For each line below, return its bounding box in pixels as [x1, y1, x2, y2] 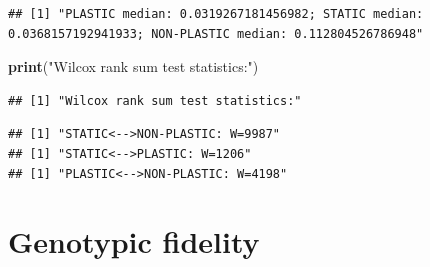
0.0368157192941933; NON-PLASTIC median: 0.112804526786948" [8, 26, 424, 41]
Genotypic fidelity [8, 221, 260, 262]
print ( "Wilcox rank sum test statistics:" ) [8, 56, 259, 77]
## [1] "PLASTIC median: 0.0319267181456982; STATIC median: [8, 7, 424, 21]
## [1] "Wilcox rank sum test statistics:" [8, 93, 302, 108]
